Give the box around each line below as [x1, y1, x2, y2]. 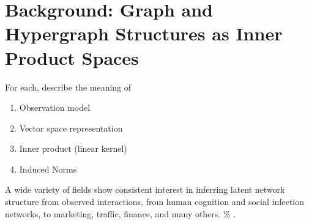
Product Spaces [5, 45, 139, 70]
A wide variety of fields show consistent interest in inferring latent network [5, 183, 285, 196]
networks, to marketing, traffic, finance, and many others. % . [5, 207, 236, 220]
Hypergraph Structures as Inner [5, 21, 283, 46]
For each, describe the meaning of [5, 80, 132, 93]
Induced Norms [19, 162, 77, 175]
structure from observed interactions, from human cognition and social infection [5, 195, 305, 208]
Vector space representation [19, 121, 123, 134]
